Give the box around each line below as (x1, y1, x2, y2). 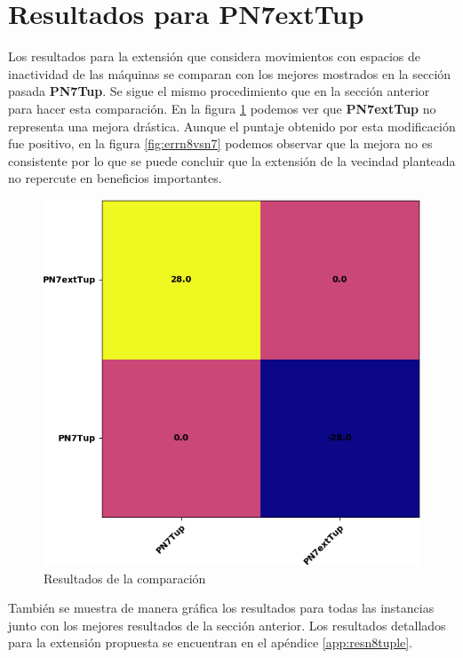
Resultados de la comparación (44, 568, 206, 587)
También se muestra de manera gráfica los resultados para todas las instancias (8, 599, 435, 617)
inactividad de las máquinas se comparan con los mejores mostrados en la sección (8, 64, 451, 83)
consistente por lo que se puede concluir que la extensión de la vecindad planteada (8, 151, 456, 170)
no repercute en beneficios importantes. (8, 169, 222, 187)
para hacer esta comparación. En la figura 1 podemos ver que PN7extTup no (8, 99, 436, 117)
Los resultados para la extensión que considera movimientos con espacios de (8, 47, 421, 66)
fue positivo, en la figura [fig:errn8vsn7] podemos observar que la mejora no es (8, 134, 433, 153)
